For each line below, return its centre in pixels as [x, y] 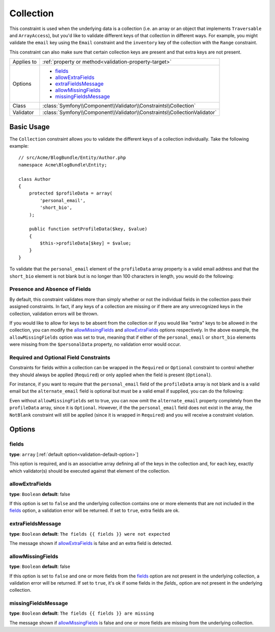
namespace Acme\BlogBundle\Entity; [63, 165]
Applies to [25, 62]
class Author [35, 179]
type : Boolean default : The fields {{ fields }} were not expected [90, 534]
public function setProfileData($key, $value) [88, 229]
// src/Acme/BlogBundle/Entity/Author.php [72, 158]
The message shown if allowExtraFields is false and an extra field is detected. [91, 543]
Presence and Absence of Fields [50, 289]
